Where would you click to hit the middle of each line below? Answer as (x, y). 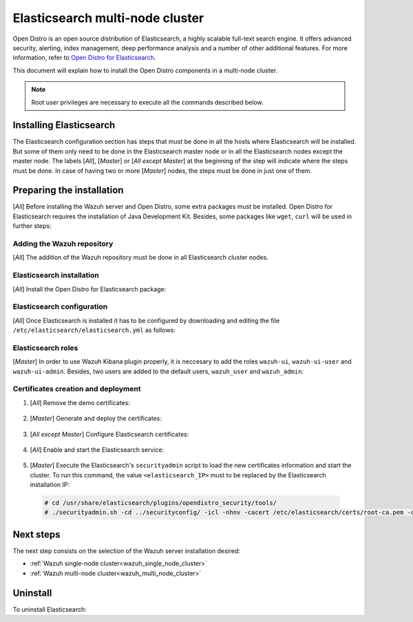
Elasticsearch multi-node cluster (108, 18)
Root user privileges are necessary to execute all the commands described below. (148, 102)
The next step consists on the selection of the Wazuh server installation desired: (127, 550)
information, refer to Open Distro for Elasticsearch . (84, 58)
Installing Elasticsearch (64, 125)
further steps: (32, 226)
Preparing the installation (68, 190)
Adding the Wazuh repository (63, 244)
